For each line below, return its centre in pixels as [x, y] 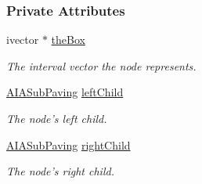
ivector [23, 40]
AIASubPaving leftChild [65, 92]
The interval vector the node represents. [101, 65]
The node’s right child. [60, 171]
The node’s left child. [57, 118]
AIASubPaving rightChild [69, 144]
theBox [68, 40]
